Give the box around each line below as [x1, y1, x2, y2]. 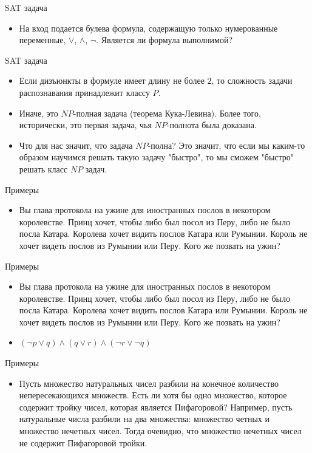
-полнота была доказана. [166, 118, 257, 131]
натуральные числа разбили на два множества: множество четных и [19, 412, 270, 425]
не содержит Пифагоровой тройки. [19, 436, 148, 449]
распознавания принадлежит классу [19, 86, 150, 98]
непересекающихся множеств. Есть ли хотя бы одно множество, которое [19, 389, 287, 401]
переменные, [19, 33, 66, 46]
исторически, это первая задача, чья [19, 118, 152, 131]
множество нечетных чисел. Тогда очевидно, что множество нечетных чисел [19, 424, 302, 437]
